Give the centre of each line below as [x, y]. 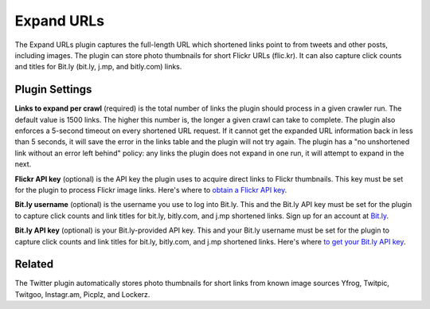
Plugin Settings [53, 90]
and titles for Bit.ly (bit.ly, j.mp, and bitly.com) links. [98, 67]
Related [34, 264]
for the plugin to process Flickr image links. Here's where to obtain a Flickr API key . [151, 190]
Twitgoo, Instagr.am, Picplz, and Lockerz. [82, 294]
